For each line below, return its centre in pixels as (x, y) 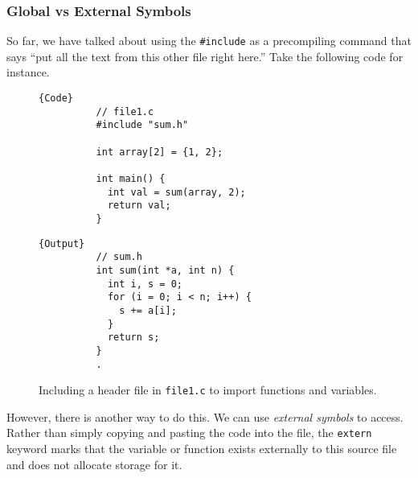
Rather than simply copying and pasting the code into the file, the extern (189, 433)
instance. (28, 72)
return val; (139, 206)
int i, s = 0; (145, 284)
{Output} (62, 243)
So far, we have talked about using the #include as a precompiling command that (209, 41)
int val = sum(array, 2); (176, 192)
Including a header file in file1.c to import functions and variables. (208, 390)
